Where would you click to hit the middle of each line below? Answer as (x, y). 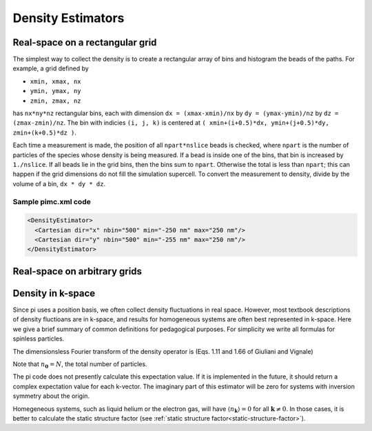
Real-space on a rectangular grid (85, 42)
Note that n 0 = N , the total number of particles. (80, 364)
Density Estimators (69, 18)
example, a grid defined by (51, 68)
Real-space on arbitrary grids (77, 271)
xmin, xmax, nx (56, 81)
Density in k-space (54, 293)
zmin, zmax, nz (56, 101)
